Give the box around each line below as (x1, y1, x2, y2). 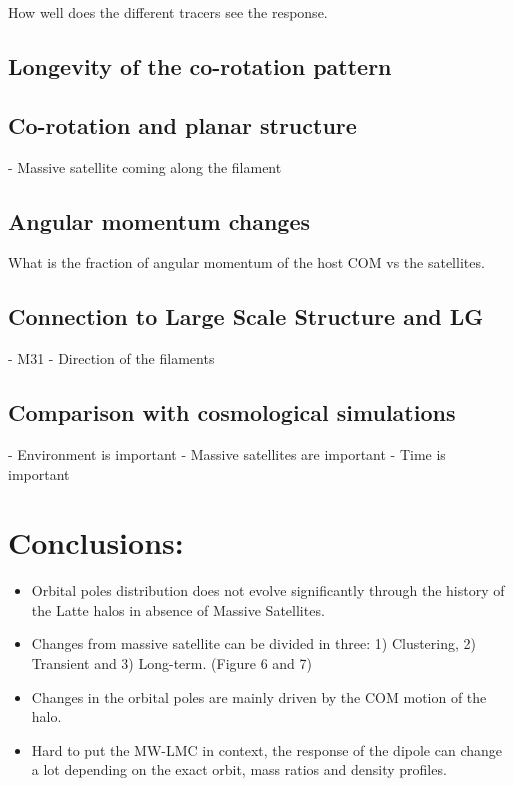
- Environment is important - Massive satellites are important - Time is (8, 443, 446, 464)
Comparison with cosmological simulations (8, 397, 456, 428)
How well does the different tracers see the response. (8, 2, 328, 22)
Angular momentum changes (8, 205, 310, 236)
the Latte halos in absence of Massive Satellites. (31, 599, 325, 620)
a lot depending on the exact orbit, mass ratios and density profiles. (31, 759, 447, 780)
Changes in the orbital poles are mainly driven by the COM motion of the (31, 686, 487, 707)
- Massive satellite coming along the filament (8, 156, 282, 177)
